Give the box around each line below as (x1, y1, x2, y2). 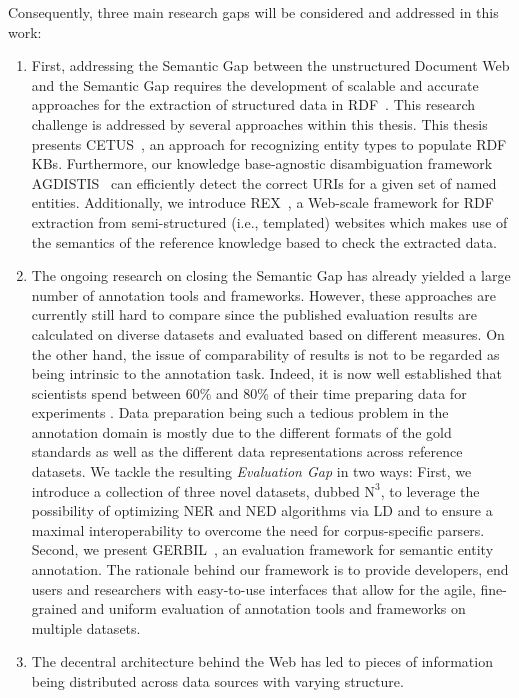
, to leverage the (380, 480, 480, 501)
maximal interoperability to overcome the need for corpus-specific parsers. (31, 519, 485, 540)
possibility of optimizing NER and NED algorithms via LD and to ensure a (31, 500, 493, 521)
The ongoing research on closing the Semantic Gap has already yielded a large (31, 265, 511, 286)
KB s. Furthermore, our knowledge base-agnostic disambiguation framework (31, 153, 493, 174)
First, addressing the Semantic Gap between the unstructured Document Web (31, 55, 510, 76)
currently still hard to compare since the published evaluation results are (31, 304, 477, 325)
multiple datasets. (31, 617, 141, 638)
